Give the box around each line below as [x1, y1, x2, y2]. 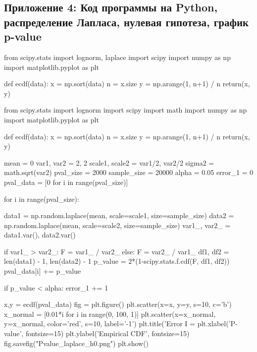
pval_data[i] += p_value [4, 266, 81, 276]
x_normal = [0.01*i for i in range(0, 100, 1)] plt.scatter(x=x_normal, [4, 308, 216, 319]
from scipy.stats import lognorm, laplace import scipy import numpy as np [4, 52, 231, 62]
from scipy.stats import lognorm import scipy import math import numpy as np [4, 105, 247, 115]
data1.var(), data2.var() [4, 230, 76, 240]
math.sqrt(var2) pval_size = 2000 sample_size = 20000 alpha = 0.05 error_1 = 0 [4, 167, 254, 177]
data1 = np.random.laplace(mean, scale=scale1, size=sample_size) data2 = [4, 210, 234, 221]
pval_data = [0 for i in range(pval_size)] [4, 176, 128, 187]
